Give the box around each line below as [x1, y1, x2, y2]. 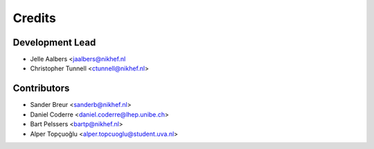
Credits [12, 10, 57, 26]
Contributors [12, 83, 70, 95]
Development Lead [12, 37, 96, 48]
